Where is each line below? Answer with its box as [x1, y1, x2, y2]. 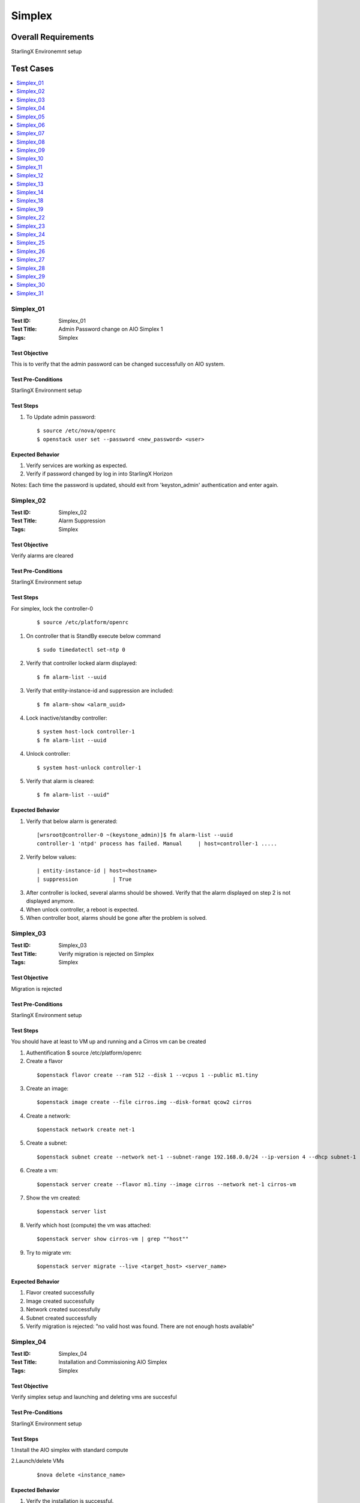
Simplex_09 [16, 147, 45, 154]
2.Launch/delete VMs [11, 1457, 64, 1465]
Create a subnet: [26, 1139, 68, 1146]
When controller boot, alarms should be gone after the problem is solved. [26, 914, 207, 922]
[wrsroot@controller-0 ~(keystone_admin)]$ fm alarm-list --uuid [37, 831, 233, 839]
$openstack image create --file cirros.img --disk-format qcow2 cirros [37, 1099, 252, 1106]
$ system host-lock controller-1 [37, 728, 135, 735]
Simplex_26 [16, 247, 45, 255]
